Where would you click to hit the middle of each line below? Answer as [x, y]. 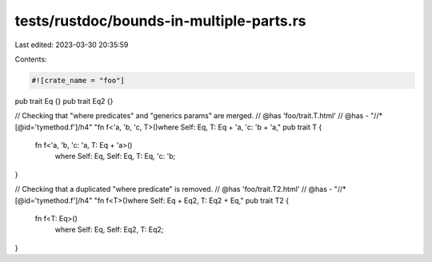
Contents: [31, 59]
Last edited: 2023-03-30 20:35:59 [72, 45]
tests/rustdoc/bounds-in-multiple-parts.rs [160, 21]
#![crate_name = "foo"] [78, 80]
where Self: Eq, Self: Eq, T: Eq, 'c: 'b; [115, 157]
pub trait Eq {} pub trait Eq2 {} [64, 101]
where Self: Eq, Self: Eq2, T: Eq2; [109, 230]
